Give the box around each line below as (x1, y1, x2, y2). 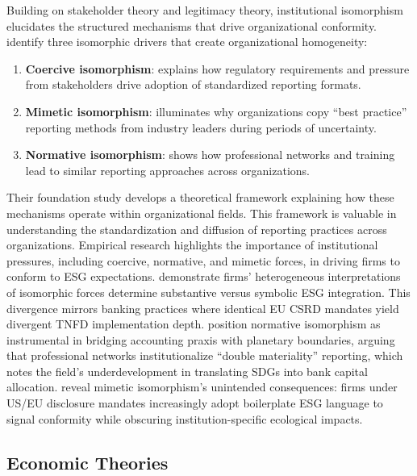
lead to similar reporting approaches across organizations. (25, 161, 310, 178)
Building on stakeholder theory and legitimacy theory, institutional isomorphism (6, 2, 403, 18)
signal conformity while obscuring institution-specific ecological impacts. (6, 410, 363, 427)
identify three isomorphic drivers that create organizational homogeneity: (6, 33, 368, 50)
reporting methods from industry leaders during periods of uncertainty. (25, 119, 377, 136)
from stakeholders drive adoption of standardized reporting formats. (25, 76, 361, 93)
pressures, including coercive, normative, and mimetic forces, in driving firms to (6, 252, 400, 269)
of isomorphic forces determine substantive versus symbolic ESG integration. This (6, 283, 411, 300)
